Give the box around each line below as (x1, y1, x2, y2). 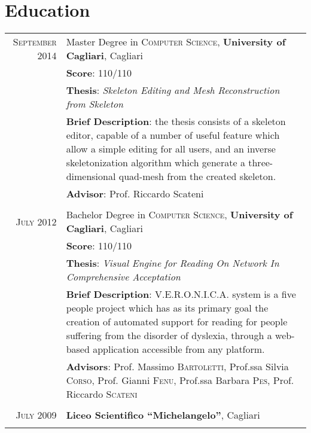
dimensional (66, 169, 116, 184)
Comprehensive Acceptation (66, 270, 181, 284)
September (13, 35, 57, 49)
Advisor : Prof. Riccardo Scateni (66, 187, 204, 201)
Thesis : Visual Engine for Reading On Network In (66, 256, 279, 270)
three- (248, 155, 273, 170)
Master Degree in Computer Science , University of (66, 35, 286, 49)
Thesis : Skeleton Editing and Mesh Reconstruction (66, 83, 280, 97)
